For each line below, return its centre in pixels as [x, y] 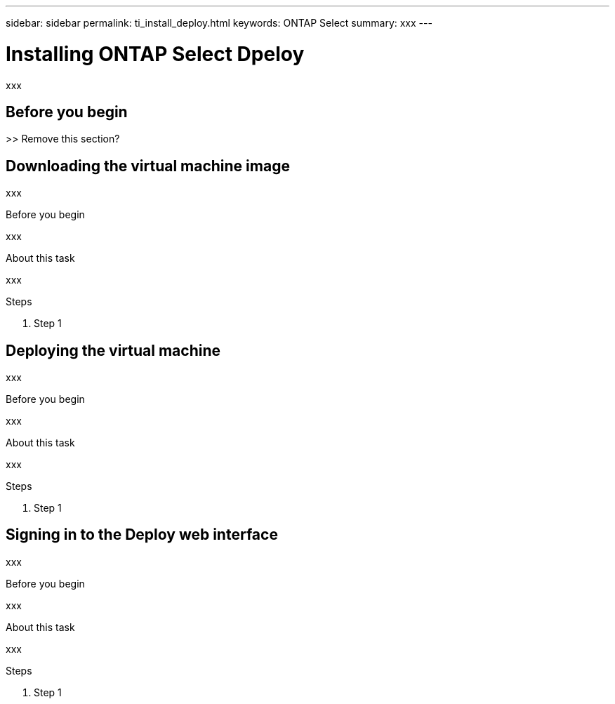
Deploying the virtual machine [113, 350]
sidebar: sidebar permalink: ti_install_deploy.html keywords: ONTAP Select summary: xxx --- [219, 23]
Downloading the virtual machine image [148, 166]
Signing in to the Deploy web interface [142, 535]
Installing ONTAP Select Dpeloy [155, 54]
